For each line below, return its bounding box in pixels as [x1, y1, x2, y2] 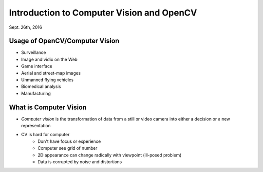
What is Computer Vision [9, 103, 87, 111]
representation [21, 123, 51, 129]
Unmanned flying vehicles [21, 77, 74, 83]
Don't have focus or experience [38, 138, 101, 144]
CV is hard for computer [21, 132, 70, 138]
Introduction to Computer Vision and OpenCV [9, 7, 197, 18]
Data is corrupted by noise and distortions [38, 159, 122, 165]
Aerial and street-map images [21, 70, 81, 76]
